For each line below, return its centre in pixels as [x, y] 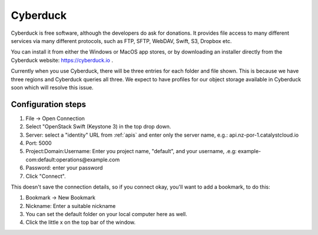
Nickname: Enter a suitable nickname [71, 206]
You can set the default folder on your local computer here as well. [107, 214]
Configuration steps [49, 104]
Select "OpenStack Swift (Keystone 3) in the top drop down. [98, 127]
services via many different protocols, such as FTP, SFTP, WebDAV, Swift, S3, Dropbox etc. [121, 41]
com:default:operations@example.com [73, 160]
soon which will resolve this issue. [52, 87]
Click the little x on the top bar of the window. [81, 222]
